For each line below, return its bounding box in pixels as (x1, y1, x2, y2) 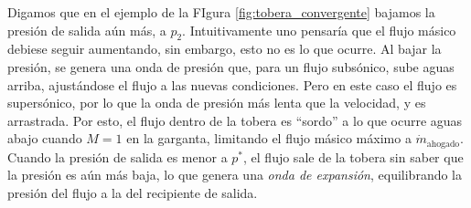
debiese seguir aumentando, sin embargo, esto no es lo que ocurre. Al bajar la (7, 39, 442, 58)
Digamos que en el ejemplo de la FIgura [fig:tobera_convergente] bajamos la (7, 3, 435, 21)
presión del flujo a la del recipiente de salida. (7, 183, 258, 202)
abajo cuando (7, 129, 82, 148)
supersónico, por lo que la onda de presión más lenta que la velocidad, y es (7, 93, 426, 112)
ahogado (426, 139, 460, 149)
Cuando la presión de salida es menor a (7, 147, 228, 166)
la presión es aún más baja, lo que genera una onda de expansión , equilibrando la (7, 165, 462, 184)
